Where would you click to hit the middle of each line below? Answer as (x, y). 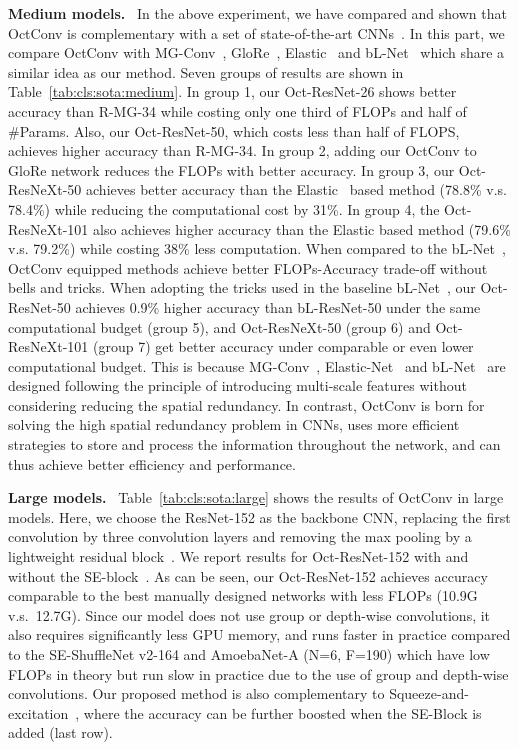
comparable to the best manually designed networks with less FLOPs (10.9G (243, 595)
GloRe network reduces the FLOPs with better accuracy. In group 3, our (231, 169)
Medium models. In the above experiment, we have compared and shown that (257, 13)
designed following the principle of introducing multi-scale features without (237, 385)
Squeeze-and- (429, 693)
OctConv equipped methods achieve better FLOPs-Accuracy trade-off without (248, 267)
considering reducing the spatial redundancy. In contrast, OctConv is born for (246, 404)
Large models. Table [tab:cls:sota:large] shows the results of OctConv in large (256, 497)
